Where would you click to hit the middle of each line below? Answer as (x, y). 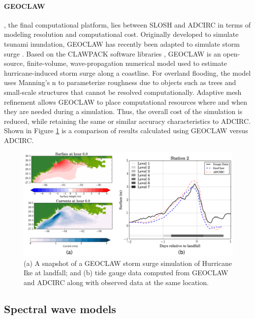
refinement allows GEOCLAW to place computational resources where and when (126, 101)
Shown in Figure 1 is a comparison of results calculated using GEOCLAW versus (126, 130)
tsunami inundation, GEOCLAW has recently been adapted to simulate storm (122, 43)
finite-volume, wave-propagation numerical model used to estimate (127, 63)
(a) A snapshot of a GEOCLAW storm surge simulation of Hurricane (128, 263)
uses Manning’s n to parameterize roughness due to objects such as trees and (120, 82)
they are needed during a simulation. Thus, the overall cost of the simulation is (123, 111)
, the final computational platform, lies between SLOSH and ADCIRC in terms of (127, 24)
